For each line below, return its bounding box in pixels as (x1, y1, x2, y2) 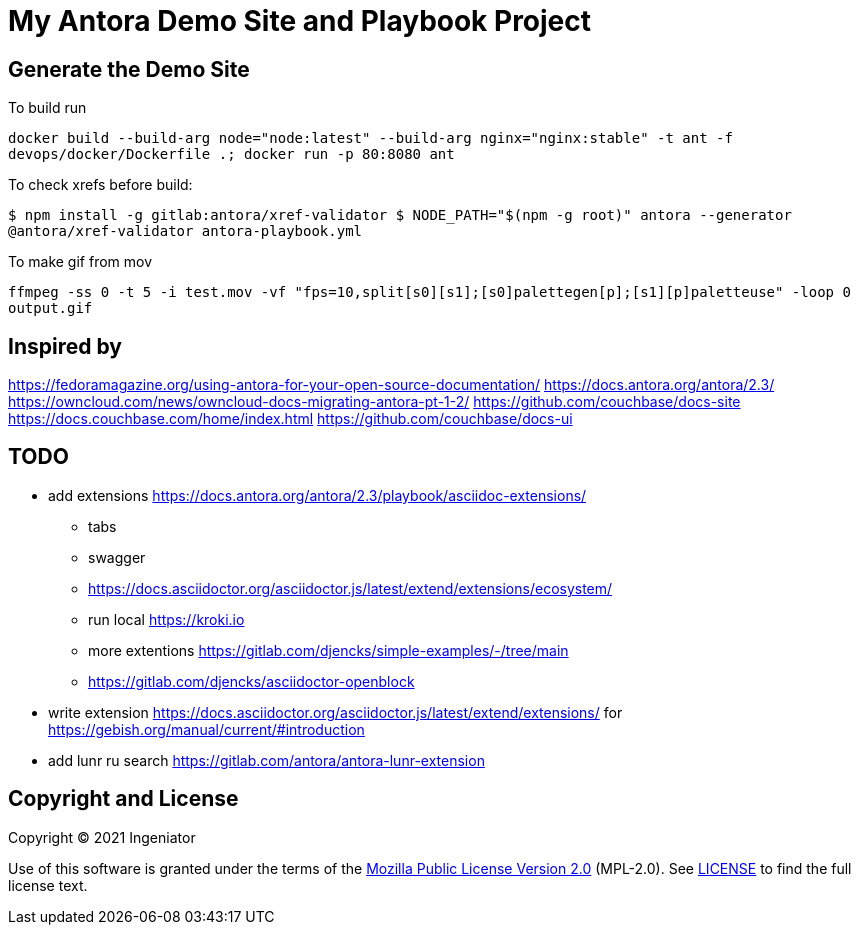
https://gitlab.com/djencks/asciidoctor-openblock (88, 672, 415, 690)
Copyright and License (8, 786, 239, 812)
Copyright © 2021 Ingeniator (8, 828, 196, 846)
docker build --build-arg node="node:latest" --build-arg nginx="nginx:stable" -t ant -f (8, 130, 733, 147)
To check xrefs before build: (8, 176, 193, 194)
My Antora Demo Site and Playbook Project (8, 4, 592, 38)
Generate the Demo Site (8, 56, 250, 82)
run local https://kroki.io (88, 610, 245, 628)
